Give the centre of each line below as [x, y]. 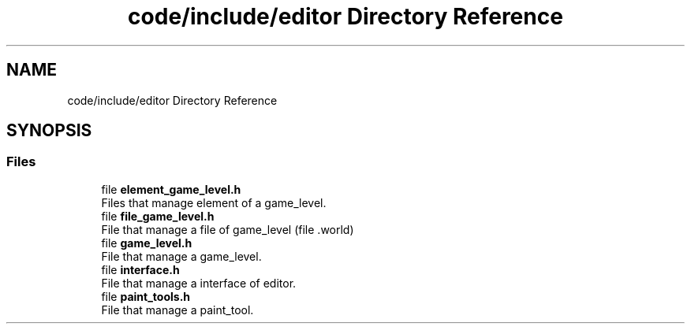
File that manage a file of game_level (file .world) [228, 229]
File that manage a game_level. [181, 256]
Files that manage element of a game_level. [214, 202]
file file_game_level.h [158, 216]
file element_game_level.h [171, 189]
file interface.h [140, 269]
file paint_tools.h [146, 296]
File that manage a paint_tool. [177, 310]
